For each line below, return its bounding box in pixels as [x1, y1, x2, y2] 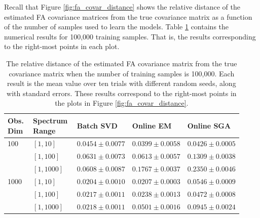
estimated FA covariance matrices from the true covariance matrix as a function [4, 11, 252, 22]
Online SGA [187, 120, 231, 130]
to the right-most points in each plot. [4, 41, 120, 52]
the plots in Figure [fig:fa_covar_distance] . [55, 98, 189, 108]
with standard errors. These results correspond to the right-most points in [7, 88, 237, 98]
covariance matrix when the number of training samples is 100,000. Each [9, 68, 235, 78]
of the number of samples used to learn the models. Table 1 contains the [4, 21, 229, 32]
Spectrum [33, 115, 68, 125]
